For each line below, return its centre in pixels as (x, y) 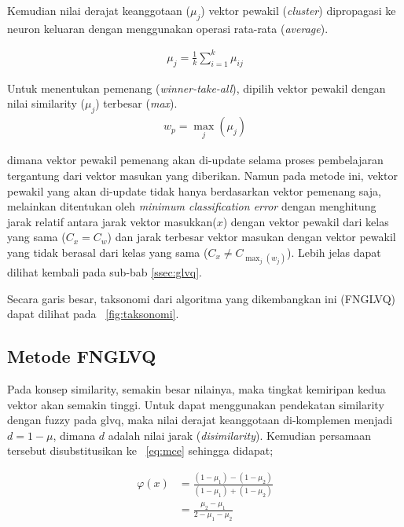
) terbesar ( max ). (136, 103)
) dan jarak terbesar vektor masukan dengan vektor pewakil (252, 237)
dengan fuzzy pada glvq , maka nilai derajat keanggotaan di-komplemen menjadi (200, 420)
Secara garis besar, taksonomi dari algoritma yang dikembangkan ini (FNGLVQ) (202, 298)
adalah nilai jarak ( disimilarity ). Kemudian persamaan (240, 435)
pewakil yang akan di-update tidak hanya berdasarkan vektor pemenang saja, (194, 190)
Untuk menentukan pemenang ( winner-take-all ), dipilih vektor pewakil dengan (196, 88)
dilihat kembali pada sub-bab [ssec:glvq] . (105, 272)
